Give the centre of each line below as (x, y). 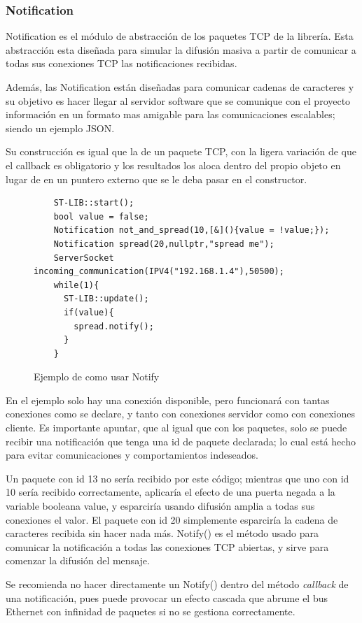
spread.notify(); (114, 326)
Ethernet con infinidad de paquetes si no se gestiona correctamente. (151, 611)
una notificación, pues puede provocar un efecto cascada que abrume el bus (167, 597)
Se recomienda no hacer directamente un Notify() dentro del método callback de (177, 584)
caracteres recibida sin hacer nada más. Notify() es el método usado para (162, 533)
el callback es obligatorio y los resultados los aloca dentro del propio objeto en (173, 165)
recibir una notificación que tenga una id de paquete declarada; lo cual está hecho (181, 441)
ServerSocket (84, 258)
